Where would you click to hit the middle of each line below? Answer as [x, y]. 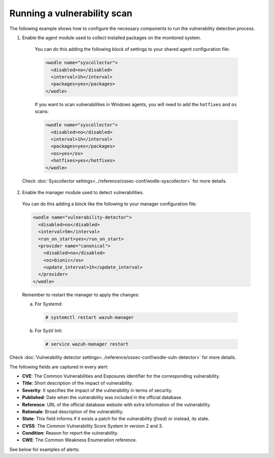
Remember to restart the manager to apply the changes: [81, 294]
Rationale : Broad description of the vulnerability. [73, 411]
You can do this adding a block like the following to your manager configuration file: [110, 204]
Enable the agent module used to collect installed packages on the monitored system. [112, 38]
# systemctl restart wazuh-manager [90, 317]
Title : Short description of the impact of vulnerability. [77, 383]
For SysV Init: [49, 331]
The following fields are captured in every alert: [59, 367]
